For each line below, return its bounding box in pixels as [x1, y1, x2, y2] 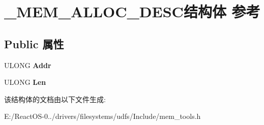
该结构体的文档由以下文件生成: [4, 93, 106, 104]
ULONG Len [4, 77, 46, 87]
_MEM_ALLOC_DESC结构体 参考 [4, 1, 260, 22]
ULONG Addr [4, 59, 51, 70]
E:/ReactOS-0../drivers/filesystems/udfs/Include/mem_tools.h [4, 111, 201, 121]
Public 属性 [4, 36, 64, 51]
